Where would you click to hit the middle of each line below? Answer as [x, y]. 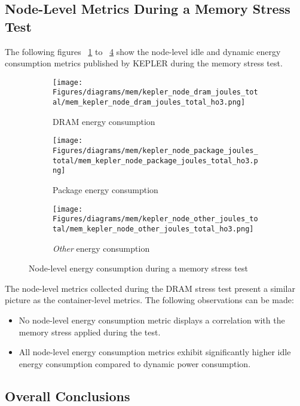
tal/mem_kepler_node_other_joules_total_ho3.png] [153, 229]
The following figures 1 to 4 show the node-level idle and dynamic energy [143, 51]
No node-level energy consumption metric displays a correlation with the [152, 320]
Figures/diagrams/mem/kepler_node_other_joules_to [155, 219]
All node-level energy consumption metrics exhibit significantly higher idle [155, 352]
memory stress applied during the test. [90, 332]
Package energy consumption [105, 189]
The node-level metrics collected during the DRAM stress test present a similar [150, 288]
